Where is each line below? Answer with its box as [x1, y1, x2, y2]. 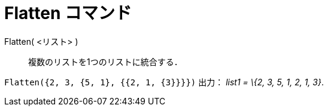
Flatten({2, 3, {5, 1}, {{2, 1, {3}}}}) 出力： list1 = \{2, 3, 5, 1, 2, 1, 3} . [4, 76, 324, 87]
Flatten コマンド [4, 3, 132, 23]
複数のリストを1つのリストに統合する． [28, 56, 183, 67]
